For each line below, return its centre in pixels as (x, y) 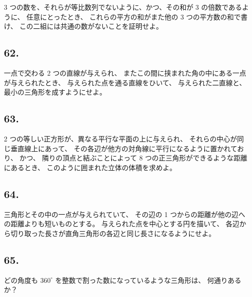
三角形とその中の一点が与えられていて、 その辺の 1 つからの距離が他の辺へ (125, 214)
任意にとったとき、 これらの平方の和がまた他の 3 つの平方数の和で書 (137, 16)
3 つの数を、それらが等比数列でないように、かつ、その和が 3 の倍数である (123, 7)
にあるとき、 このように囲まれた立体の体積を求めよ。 (90, 167)
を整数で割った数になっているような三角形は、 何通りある (148, 280)
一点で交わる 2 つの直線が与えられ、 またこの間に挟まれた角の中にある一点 (125, 72)
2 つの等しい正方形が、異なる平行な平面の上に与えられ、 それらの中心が (121, 138)
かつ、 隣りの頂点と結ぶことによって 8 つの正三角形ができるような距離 (134, 158)
